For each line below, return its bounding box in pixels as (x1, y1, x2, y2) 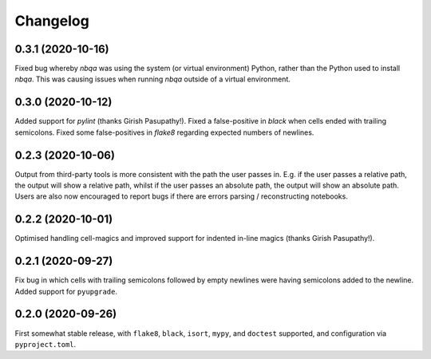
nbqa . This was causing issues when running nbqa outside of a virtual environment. (14, 74, 291, 84)
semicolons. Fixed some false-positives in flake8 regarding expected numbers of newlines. (14, 128, 314, 137)
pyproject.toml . (14, 339, 77, 349)
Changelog (14, 12, 89, 30)
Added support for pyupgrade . (14, 286, 117, 296)
